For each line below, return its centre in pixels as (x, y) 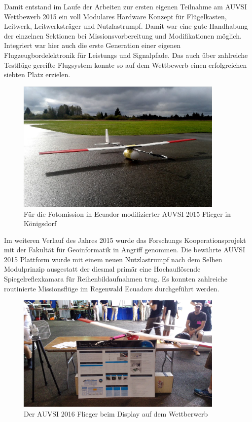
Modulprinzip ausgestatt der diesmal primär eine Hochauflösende (102, 269)
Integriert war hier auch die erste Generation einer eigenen (92, 45)
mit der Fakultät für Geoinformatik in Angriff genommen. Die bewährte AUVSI (125, 250)
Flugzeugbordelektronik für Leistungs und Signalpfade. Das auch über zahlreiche (126, 55)
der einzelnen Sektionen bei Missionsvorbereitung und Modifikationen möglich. (123, 35)
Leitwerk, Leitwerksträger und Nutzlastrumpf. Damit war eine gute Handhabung (126, 26)
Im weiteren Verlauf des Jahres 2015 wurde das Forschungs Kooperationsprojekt (125, 240)
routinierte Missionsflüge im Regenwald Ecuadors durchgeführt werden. (112, 288)
